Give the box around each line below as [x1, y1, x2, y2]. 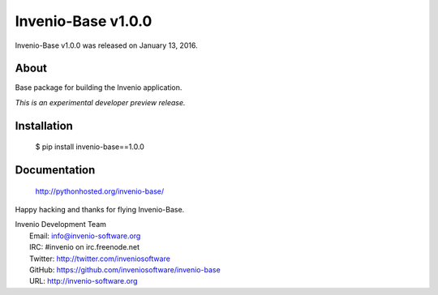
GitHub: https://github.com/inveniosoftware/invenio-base [29, 265, 221, 275]
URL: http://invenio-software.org [29, 276, 138, 286]
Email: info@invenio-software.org [29, 231, 141, 241]
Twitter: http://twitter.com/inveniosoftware [29, 254, 170, 263]
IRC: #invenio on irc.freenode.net [29, 242, 140, 252]
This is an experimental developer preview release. [15, 97, 186, 107]
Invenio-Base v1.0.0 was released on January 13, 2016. [15, 41, 198, 50]
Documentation [15, 163, 96, 177]
